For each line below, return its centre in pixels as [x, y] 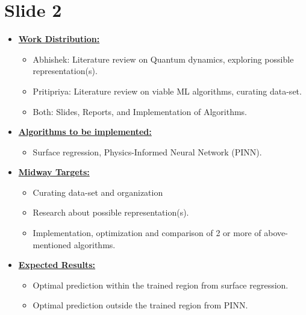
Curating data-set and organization [98, 192]
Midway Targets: [54, 172]
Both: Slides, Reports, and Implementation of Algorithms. [140, 111]
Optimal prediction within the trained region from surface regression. [161, 285]
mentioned [52, 244]
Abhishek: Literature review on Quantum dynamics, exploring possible [163, 59]
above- [276, 233]
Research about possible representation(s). [111, 212]
